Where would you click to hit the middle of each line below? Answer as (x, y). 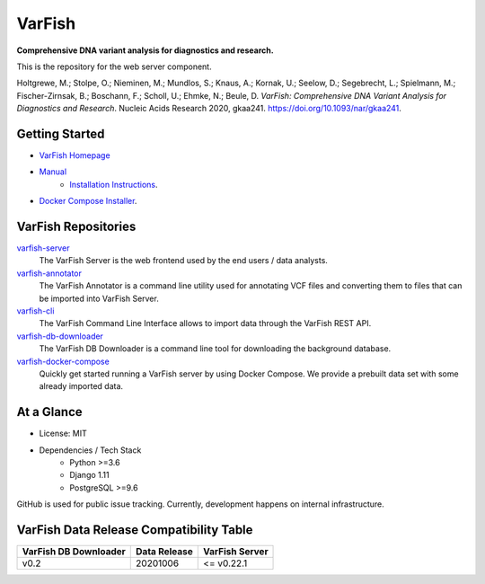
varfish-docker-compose (63, 361)
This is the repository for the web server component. (114, 66)
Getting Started (61, 133)
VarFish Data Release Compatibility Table (135, 530)
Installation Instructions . (114, 184)
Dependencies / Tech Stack (90, 450)
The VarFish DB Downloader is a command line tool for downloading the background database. (215, 349)
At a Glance (49, 412)
